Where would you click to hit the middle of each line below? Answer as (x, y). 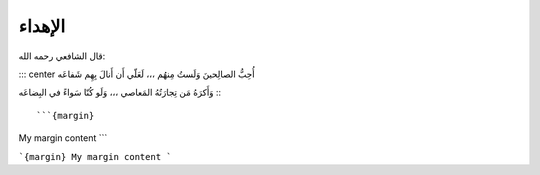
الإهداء (42, 26)
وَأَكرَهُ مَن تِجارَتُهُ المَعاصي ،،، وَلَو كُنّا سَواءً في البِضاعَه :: (120, 92)
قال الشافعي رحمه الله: (62, 56)
